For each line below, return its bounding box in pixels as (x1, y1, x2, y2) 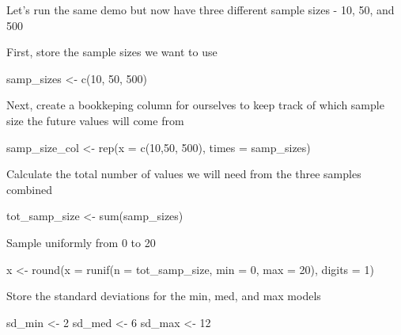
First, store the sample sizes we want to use (6, 44, 218, 60)
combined (6, 181, 52, 197)
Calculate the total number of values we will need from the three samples (6, 166, 361, 182)
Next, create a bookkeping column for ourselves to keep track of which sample (6, 97, 384, 113)
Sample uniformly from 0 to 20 (6, 234, 156, 250)
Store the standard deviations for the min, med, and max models (6, 287, 321, 304)
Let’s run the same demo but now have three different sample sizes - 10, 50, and (6, 2, 395, 17)
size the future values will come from (6, 112, 184, 128)
